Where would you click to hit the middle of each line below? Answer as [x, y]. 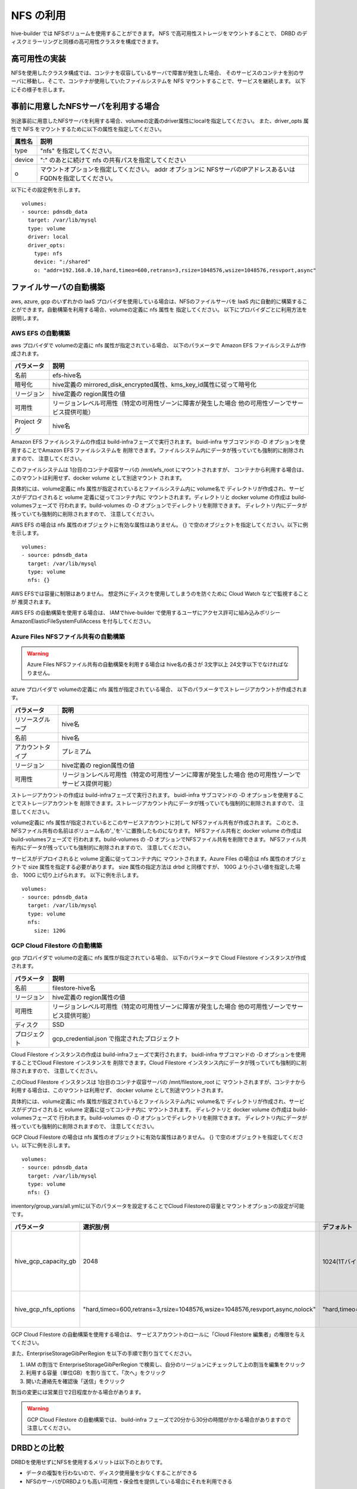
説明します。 [26, 318]
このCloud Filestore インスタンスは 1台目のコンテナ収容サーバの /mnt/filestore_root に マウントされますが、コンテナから [158, 1082]
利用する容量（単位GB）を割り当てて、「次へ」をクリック [96, 1373]
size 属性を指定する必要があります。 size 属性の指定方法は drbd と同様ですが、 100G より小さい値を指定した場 [164, 867]
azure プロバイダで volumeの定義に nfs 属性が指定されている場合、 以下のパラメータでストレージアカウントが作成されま [159, 689]
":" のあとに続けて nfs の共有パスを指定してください [113, 160]
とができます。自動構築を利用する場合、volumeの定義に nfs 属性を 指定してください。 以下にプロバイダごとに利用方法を [159, 310]
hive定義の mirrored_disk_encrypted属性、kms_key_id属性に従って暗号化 [155, 385]
